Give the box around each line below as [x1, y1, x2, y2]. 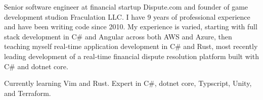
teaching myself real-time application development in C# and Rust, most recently [4, 41, 258, 52]
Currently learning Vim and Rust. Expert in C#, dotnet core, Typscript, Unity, [4, 78, 252, 88]
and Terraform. [4, 87, 51, 98]
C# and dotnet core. [4, 61, 68, 71]
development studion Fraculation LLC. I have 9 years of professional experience [4, 11, 250, 22]
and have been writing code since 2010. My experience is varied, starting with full [4, 21, 257, 32]
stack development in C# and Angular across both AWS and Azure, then [4, 31, 232, 41]
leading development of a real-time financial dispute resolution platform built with [4, 51, 259, 61]
